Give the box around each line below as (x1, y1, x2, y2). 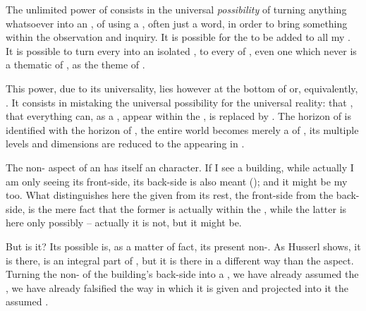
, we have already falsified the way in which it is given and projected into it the (6, 280, 348, 295)
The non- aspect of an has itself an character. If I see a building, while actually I (6, 159, 354, 174)
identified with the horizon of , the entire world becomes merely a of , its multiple (6, 122, 359, 137)
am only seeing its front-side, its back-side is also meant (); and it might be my (6, 173, 348, 188)
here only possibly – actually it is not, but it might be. (6, 215, 242, 230)
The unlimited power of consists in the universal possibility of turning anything (6, 2, 347, 16)
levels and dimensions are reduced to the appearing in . (6, 136, 245, 151)
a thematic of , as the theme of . (6, 57, 145, 72)
